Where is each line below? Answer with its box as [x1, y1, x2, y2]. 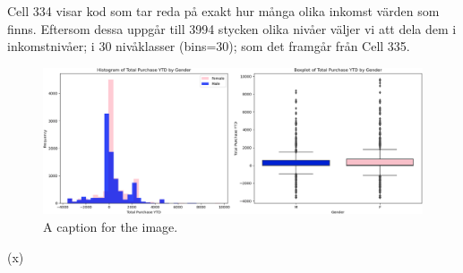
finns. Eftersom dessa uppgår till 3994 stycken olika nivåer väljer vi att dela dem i [7, 19, 457, 38]
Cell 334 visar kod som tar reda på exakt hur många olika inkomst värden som [7, 2, 440, 20]
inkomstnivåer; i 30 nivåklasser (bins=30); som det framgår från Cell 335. [7, 37, 410, 55]
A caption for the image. [43, 217, 178, 235]
